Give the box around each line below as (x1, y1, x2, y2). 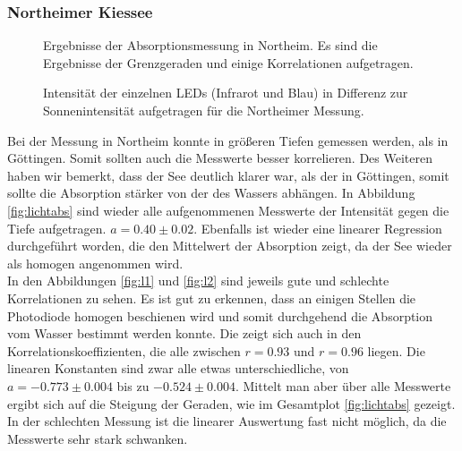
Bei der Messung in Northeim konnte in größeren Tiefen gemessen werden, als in (7, 131, 449, 149)
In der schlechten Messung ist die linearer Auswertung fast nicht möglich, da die (7, 412, 447, 430)
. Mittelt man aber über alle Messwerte (235, 376, 451, 395)
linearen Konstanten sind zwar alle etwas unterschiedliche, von (7, 359, 349, 378)
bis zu (116, 376, 150, 395)
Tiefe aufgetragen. (7, 218, 107, 237)
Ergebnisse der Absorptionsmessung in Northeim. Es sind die (43, 36, 378, 55)
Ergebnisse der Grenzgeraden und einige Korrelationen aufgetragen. (43, 53, 414, 72)
